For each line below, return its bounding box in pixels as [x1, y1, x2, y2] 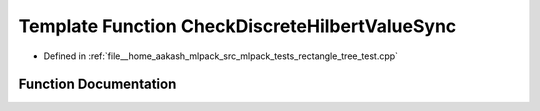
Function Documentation [18, 76, 177, 93]
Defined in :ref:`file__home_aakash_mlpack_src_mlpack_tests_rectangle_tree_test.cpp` [43, 50, 399, 62]
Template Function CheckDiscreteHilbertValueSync [18, 15, 457, 37]
